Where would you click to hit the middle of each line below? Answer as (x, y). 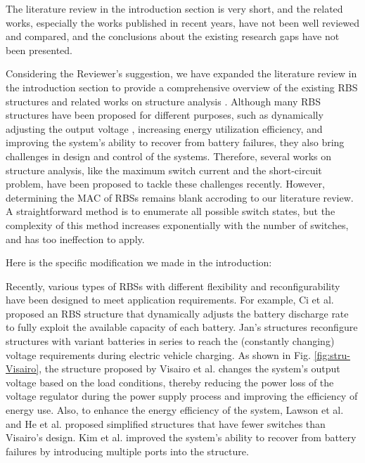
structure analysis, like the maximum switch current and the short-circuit (164, 170)
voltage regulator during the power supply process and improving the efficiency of (182, 396)
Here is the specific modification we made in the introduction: (139, 262)
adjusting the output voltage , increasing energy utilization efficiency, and (164, 128)
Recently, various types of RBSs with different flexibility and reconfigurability (173, 286)
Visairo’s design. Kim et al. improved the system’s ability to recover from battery (181, 437)
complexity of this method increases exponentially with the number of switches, (177, 224)
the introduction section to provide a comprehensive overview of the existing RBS (182, 87)
